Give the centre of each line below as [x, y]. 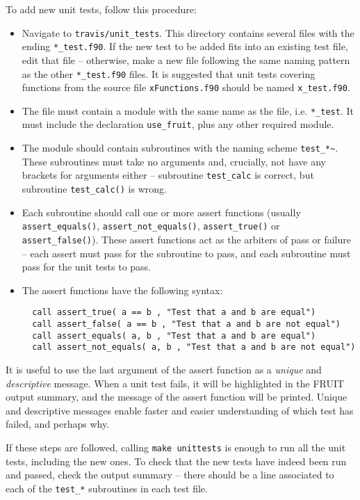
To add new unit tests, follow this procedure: [101, 9]
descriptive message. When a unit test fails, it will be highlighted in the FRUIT [175, 383]
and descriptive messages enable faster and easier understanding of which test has [180, 410]
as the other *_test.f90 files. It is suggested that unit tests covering [169, 73]
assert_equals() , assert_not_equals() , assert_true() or [151, 226]
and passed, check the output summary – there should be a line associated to [170, 475]
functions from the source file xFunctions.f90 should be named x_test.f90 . [186, 87]
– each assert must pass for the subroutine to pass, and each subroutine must [186, 253]
